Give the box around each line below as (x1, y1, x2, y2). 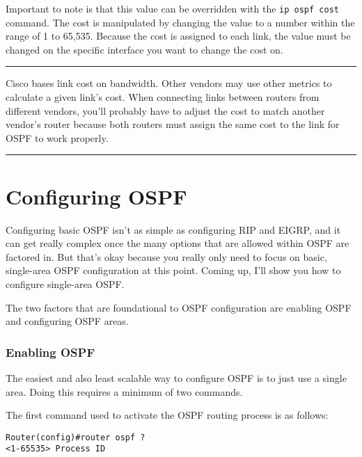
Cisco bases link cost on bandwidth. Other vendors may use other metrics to (6, 76, 332, 90)
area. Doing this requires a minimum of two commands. (6, 384, 243, 399)
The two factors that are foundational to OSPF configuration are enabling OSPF (6, 300, 352, 314)
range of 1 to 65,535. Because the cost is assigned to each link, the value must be (6, 29, 351, 43)
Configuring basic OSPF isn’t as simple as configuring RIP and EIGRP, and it (6, 222, 341, 236)
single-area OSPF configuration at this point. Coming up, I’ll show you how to (6, 263, 341, 278)
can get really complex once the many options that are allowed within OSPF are (6, 236, 349, 250)
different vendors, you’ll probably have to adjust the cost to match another (6, 103, 325, 118)
